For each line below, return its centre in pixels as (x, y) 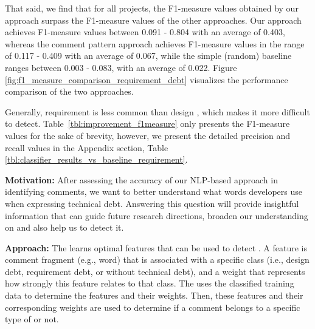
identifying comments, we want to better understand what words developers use (154, 192)
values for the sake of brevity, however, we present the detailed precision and (148, 135)
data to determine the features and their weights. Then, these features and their (154, 295)
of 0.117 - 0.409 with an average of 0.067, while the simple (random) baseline (148, 56)
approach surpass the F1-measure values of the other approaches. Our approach (153, 20)
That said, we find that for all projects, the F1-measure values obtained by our (152, 8)
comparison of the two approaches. (69, 91)
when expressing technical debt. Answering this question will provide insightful (152, 203)
